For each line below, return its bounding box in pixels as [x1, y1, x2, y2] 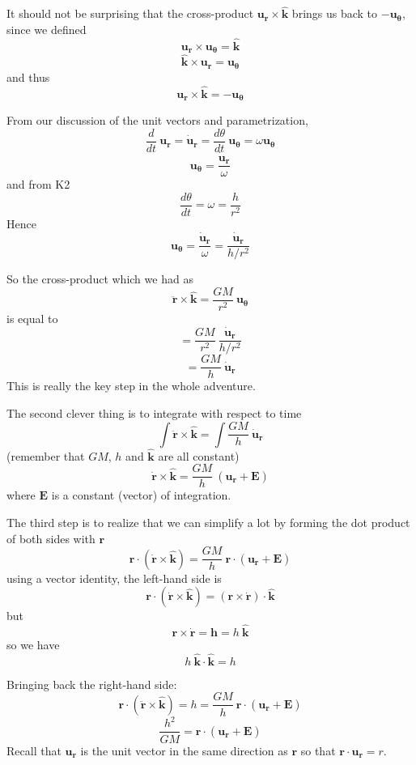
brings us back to [291, 5, 378, 22]
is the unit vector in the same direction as [80, 742, 288, 759]
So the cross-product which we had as [6, 270, 193, 287]
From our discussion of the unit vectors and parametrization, [6, 112, 308, 129]
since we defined [6, 20, 87, 37]
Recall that [6, 742, 62, 759]
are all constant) [158, 447, 240, 464]
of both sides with [6, 529, 96, 546]
